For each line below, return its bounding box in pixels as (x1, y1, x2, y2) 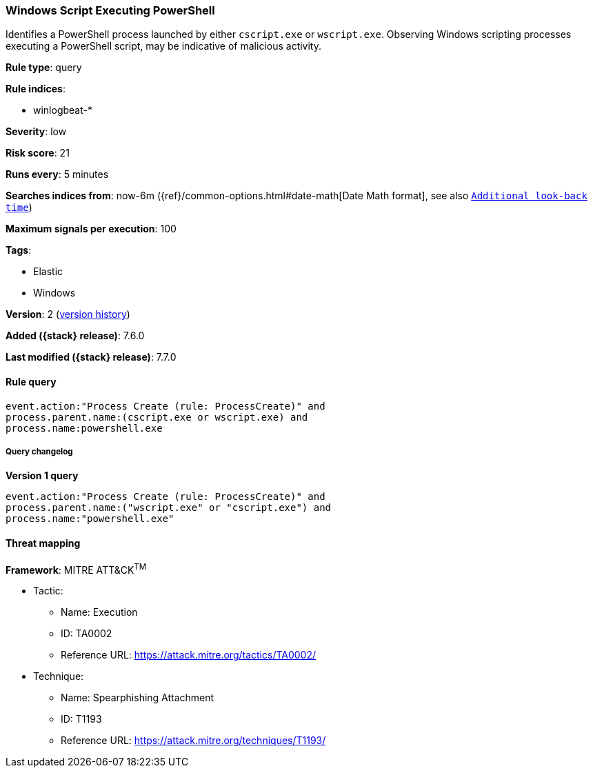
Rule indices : (6, 83, 66, 95)
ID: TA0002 (61, 628, 112, 640)
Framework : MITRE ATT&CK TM (6, 561, 147, 576)
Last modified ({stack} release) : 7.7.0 (6, 351, 177, 363)
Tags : (6, 244, 32, 257)
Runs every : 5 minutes (6, 168, 109, 181)
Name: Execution (61, 606, 138, 619)
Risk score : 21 (6, 147, 70, 159)
